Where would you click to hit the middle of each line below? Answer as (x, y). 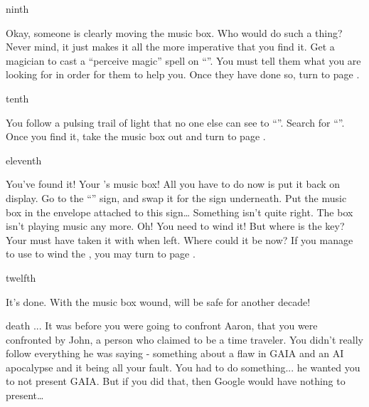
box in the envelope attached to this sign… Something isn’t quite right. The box (180, 212)
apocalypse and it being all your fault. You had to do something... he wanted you (183, 367)
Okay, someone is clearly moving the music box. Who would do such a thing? (174, 32)
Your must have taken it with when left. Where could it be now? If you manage (180, 239)
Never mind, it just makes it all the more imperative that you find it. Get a (170, 47)
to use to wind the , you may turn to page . (101, 254)
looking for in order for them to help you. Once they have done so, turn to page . (183, 74)
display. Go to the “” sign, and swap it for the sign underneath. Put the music (176, 197)
